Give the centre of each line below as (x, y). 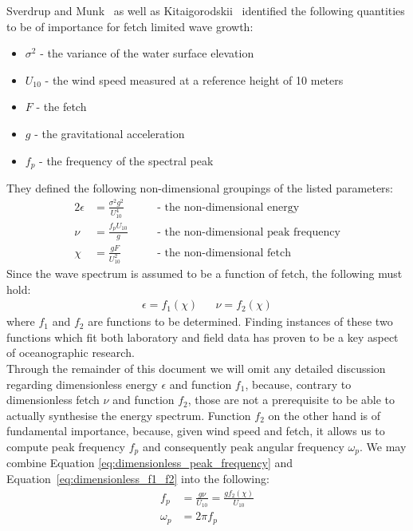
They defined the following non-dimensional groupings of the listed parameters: (200, 188)
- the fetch (61, 107)
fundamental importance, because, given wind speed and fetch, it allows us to (196, 431)
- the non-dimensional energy (228, 207)
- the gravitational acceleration (110, 133)
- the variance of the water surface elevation (147, 53)
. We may (383, 446)
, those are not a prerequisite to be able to (291, 400)
